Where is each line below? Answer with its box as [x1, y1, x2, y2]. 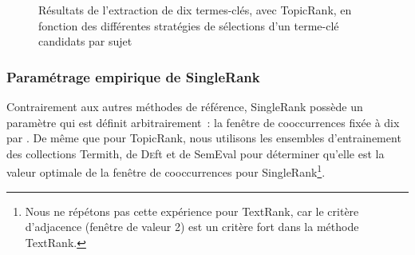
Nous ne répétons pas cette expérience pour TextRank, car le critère [25, 202, 359, 219]
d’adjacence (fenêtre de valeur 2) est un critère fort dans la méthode [25, 218, 359, 235]
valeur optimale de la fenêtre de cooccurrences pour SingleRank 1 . [6, 161, 326, 181]
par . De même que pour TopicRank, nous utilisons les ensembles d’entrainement [6, 129, 401, 146]
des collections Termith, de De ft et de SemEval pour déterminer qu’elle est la [6, 145, 385, 161]
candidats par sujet [38, 33, 132, 50]
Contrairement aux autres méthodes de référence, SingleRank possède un [6, 98, 363, 114]
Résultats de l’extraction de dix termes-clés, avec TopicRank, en [38, 2, 352, 18]
